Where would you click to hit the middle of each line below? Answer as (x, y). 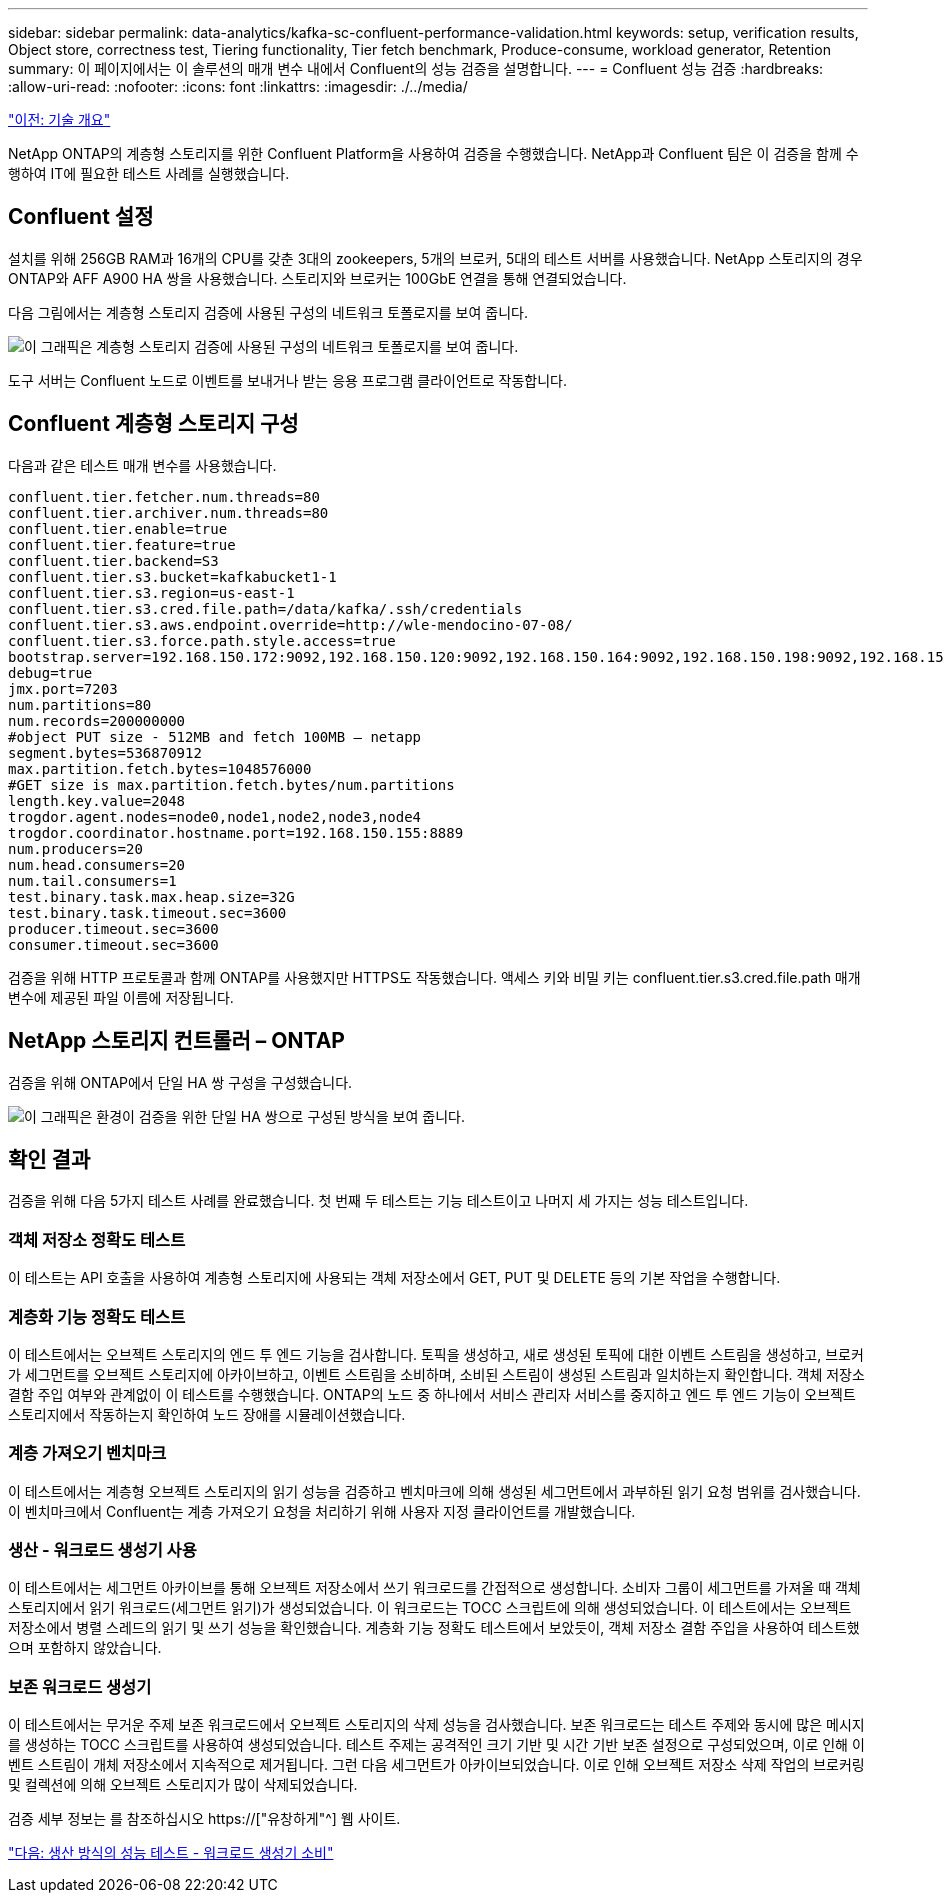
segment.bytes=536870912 (105, 752)
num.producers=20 (75, 848)
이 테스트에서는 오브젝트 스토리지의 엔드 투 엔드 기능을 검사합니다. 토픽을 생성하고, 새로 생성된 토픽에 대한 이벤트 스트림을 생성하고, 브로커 (436, 1354)
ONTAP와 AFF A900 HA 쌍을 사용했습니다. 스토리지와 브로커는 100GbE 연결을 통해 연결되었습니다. (317, 278)
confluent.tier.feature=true (122, 544)
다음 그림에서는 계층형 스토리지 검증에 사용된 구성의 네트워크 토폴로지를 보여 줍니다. (268, 312)
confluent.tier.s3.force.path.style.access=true (202, 640)
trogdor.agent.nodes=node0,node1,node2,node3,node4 (215, 816)
